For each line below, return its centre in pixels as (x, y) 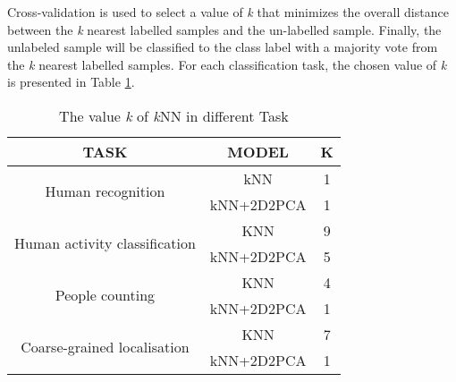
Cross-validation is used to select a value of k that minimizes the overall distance (228, 12)
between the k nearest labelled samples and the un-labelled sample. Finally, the (224, 29)
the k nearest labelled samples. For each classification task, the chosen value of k (227, 64)
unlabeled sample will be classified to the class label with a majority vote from (223, 47)
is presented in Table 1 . (71, 82)
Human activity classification (105, 243)
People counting (105, 295)
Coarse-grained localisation (105, 347)
